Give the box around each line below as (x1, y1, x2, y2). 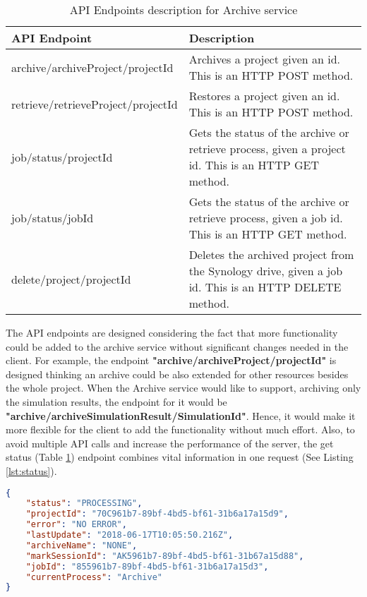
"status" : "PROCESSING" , (25, 498, 143, 509)
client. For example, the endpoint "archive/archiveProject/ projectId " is (6, 353, 337, 368)
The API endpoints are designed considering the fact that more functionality (6, 325, 338, 339)
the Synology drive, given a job (188, 263, 343, 279)
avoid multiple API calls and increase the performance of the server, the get (6, 435, 334, 450)
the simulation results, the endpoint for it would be (6, 394, 227, 409)
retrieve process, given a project (188, 140, 346, 157)
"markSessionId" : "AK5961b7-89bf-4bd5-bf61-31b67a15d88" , (25, 550, 304, 561)
